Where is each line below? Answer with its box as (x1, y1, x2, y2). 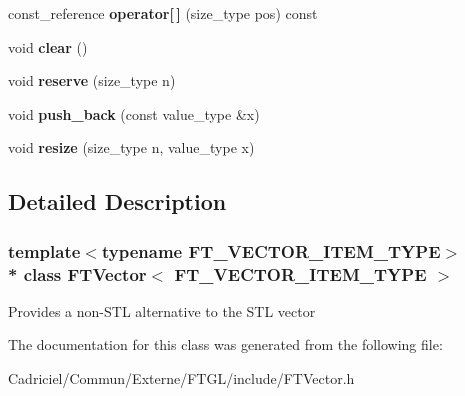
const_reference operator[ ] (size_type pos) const (8, 3, 318, 23)
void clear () (8, 36, 88, 57)
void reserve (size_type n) (8, 70, 176, 91)
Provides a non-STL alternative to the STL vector (8, 300, 316, 321)
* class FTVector (8, 261, 147, 286)
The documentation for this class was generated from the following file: (8, 334, 443, 355)
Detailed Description (8, 186, 227, 217)
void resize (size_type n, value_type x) (8, 137, 255, 158)
